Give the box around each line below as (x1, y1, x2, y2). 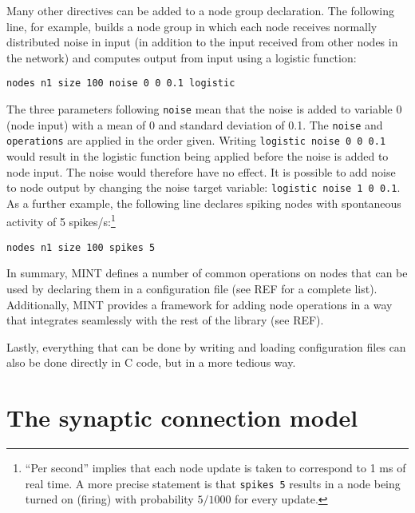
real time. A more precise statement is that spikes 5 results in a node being (25, 475, 401, 491)
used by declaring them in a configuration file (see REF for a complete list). (6, 280, 377, 296)
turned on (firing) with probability (25, 491, 194, 507)
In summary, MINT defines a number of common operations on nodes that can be (6, 264, 408, 281)
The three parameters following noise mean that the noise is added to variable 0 (6, 101, 402, 117)
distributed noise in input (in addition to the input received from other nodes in (6, 34, 398, 50)
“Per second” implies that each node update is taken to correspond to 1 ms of (25, 459, 406, 476)
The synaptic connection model (6, 401, 358, 434)
